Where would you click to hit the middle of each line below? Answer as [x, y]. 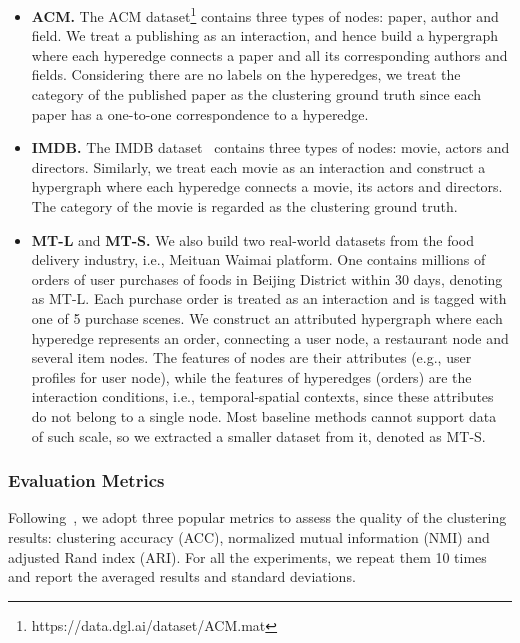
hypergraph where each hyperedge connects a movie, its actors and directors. [267, 186]
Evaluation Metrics [86, 480]
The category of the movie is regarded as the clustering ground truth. [244, 206]
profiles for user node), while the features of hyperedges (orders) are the [251, 376]
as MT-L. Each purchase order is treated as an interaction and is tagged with [269, 298]
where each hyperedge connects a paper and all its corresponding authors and [269, 54]
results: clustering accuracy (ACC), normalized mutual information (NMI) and [249, 536]
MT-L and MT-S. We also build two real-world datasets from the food [253, 239]
